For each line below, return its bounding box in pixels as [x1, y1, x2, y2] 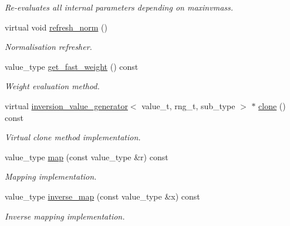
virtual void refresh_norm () [5, 21, 107, 33]
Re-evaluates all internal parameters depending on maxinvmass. [5, 1, 234, 13]
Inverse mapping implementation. [5, 210, 125, 222]
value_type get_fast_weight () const [5, 60, 139, 72]
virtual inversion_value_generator [5, 99, 128, 112]
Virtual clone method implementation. [5, 131, 141, 143]
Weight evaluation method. [5, 80, 100, 92]
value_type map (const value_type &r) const [5, 150, 168, 163]
